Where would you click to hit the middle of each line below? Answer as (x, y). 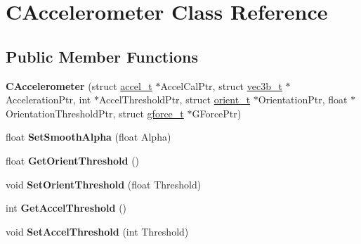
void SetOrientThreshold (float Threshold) (104, 184)
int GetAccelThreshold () (66, 208)
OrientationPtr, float (303, 99)
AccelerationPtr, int (48, 99)
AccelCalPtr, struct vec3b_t (221, 85)
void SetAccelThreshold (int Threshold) (97, 231)
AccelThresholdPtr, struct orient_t (175, 99)
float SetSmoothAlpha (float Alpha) (88, 137)
